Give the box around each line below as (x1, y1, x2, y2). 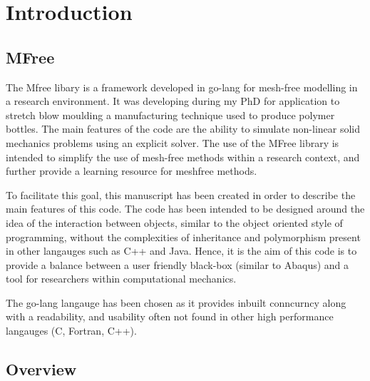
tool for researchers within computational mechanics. (6, 271, 237, 286)
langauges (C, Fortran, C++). (6, 323, 137, 338)
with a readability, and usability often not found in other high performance (6, 309, 334, 324)
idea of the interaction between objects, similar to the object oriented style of (6, 215, 343, 230)
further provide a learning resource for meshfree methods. (6, 163, 257, 178)
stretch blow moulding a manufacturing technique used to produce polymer (6, 107, 335, 122)
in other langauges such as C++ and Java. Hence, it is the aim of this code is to (6, 243, 357, 258)
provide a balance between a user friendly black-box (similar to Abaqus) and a (6, 257, 349, 272)
